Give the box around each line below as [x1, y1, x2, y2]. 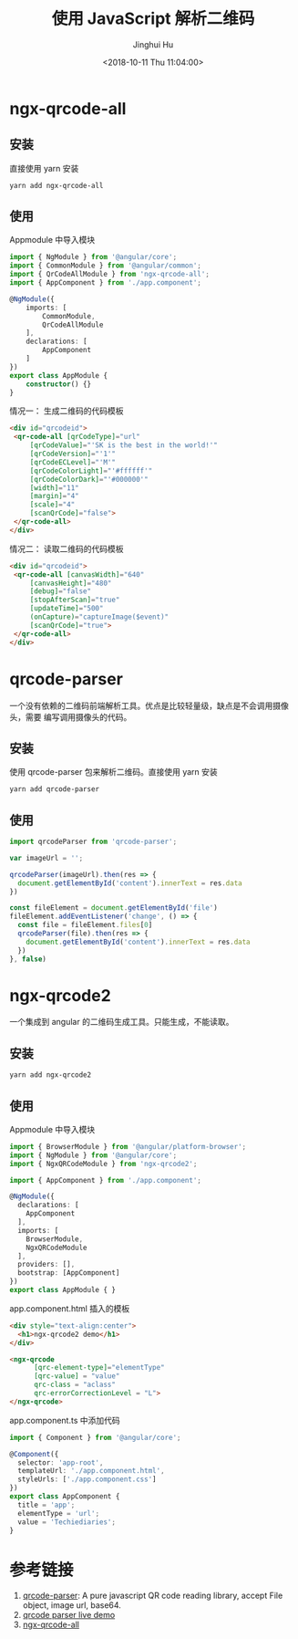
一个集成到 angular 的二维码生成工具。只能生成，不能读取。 [9, 1017, 234, 1028]
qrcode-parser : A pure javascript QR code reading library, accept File [22, 1590, 283, 1602]
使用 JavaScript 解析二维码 [51, 8, 255, 29]
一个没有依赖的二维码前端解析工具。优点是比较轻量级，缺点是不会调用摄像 [9, 700, 289, 711]
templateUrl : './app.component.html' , [17, 1467, 166, 1476]
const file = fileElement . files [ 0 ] [17, 921, 153, 930]
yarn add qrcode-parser [9, 785, 100, 794]
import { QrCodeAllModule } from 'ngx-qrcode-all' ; [9, 270, 210, 279]
